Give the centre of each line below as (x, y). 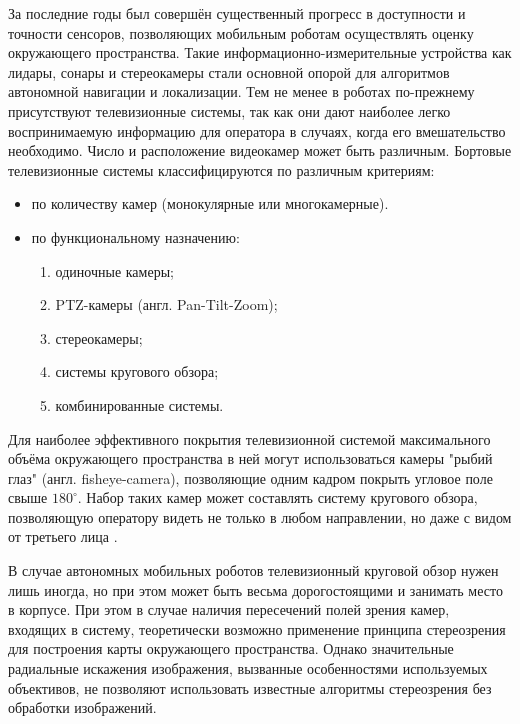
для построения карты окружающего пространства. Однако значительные (231, 648)
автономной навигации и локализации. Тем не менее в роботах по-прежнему (241, 91)
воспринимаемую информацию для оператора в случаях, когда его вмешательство (257, 130)
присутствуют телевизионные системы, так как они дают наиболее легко (229, 110)
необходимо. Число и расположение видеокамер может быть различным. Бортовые (260, 150)
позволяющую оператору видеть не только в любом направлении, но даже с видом (260, 516)
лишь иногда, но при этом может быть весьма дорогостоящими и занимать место (255, 589)
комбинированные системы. (139, 404)
